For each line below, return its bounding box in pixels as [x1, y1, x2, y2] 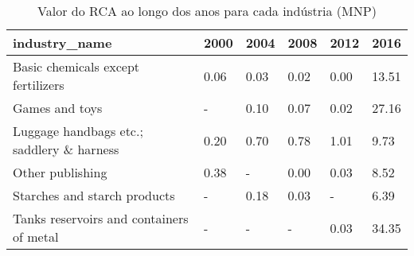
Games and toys [13, 99, 103, 117]
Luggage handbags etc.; [13, 122, 143, 140]
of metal [13, 227, 59, 246]
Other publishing [13, 163, 107, 181]
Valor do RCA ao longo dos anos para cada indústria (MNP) [37, 2, 377, 20]
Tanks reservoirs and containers [13, 209, 189, 227]
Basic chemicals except [13, 57, 140, 76]
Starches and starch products [13, 186, 175, 204]
